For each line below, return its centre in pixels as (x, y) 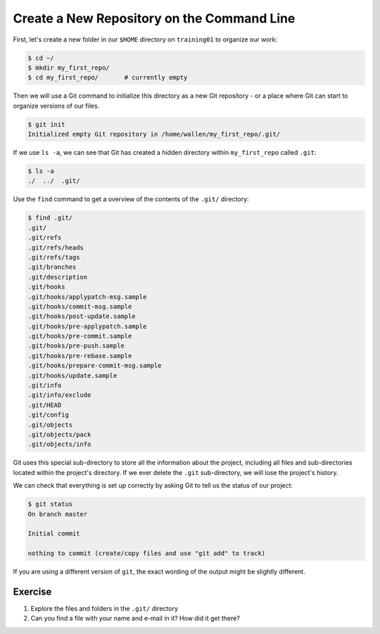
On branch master (58, 514)
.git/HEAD (45, 405)
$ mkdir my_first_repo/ (69, 68)
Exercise (32, 591)
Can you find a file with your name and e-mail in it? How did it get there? (135, 619)
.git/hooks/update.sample (72, 375)
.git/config (49, 415)
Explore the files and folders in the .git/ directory (104, 608)
